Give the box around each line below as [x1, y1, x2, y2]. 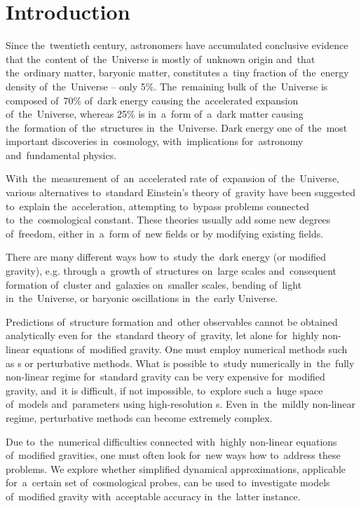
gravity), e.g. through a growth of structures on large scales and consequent [6, 263, 336, 278]
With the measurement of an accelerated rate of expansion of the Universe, [6, 171, 339, 186]
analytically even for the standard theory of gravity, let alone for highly [6, 328, 319, 343]
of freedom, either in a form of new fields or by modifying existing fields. [6, 226, 324, 240]
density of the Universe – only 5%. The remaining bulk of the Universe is [6, 78, 328, 93]
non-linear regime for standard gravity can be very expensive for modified [6, 369, 325, 384]
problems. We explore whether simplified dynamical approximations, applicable [6, 461, 346, 476]
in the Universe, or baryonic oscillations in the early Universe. [6, 291, 278, 306]
